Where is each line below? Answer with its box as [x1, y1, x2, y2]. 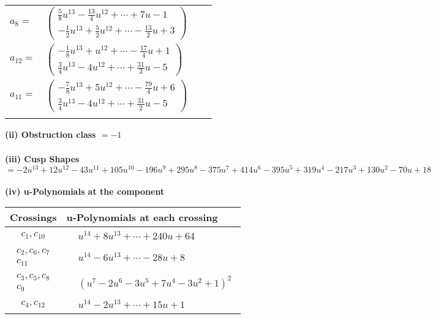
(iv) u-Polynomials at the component [5, 184, 165, 197]
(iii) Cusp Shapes [5, 152, 80, 165]
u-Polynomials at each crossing [66, 210, 218, 225]
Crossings [10, 210, 57, 225]
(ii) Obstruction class [5, 128, 96, 141]
